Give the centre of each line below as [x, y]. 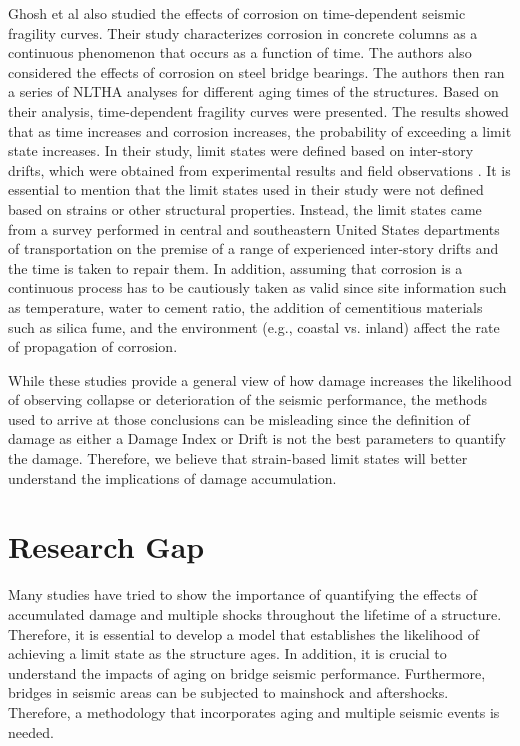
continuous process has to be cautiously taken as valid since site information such [257, 287]
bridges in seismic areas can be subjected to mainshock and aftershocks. [228, 692]
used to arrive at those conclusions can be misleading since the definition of [239, 418]
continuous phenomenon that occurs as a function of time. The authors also [240, 52]
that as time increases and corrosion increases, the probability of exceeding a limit [260, 130]
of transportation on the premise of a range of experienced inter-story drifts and [253, 248]
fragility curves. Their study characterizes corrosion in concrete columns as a [243, 32]
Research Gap [106, 546]
